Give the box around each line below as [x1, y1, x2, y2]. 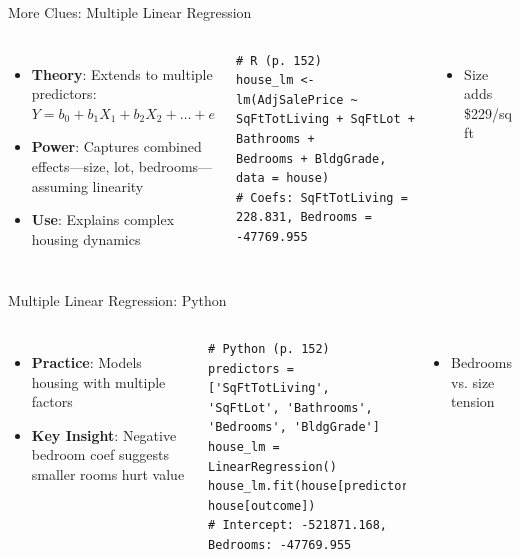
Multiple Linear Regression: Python [8, 290, 227, 311]
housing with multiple [31, 371, 166, 392]
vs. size [451, 371, 495, 392]
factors [31, 391, 73, 412]
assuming [31, 175, 88, 196]
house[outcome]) [208, 498, 316, 513]
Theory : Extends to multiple [31, 63, 213, 84]
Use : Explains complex [31, 209, 175, 230]
